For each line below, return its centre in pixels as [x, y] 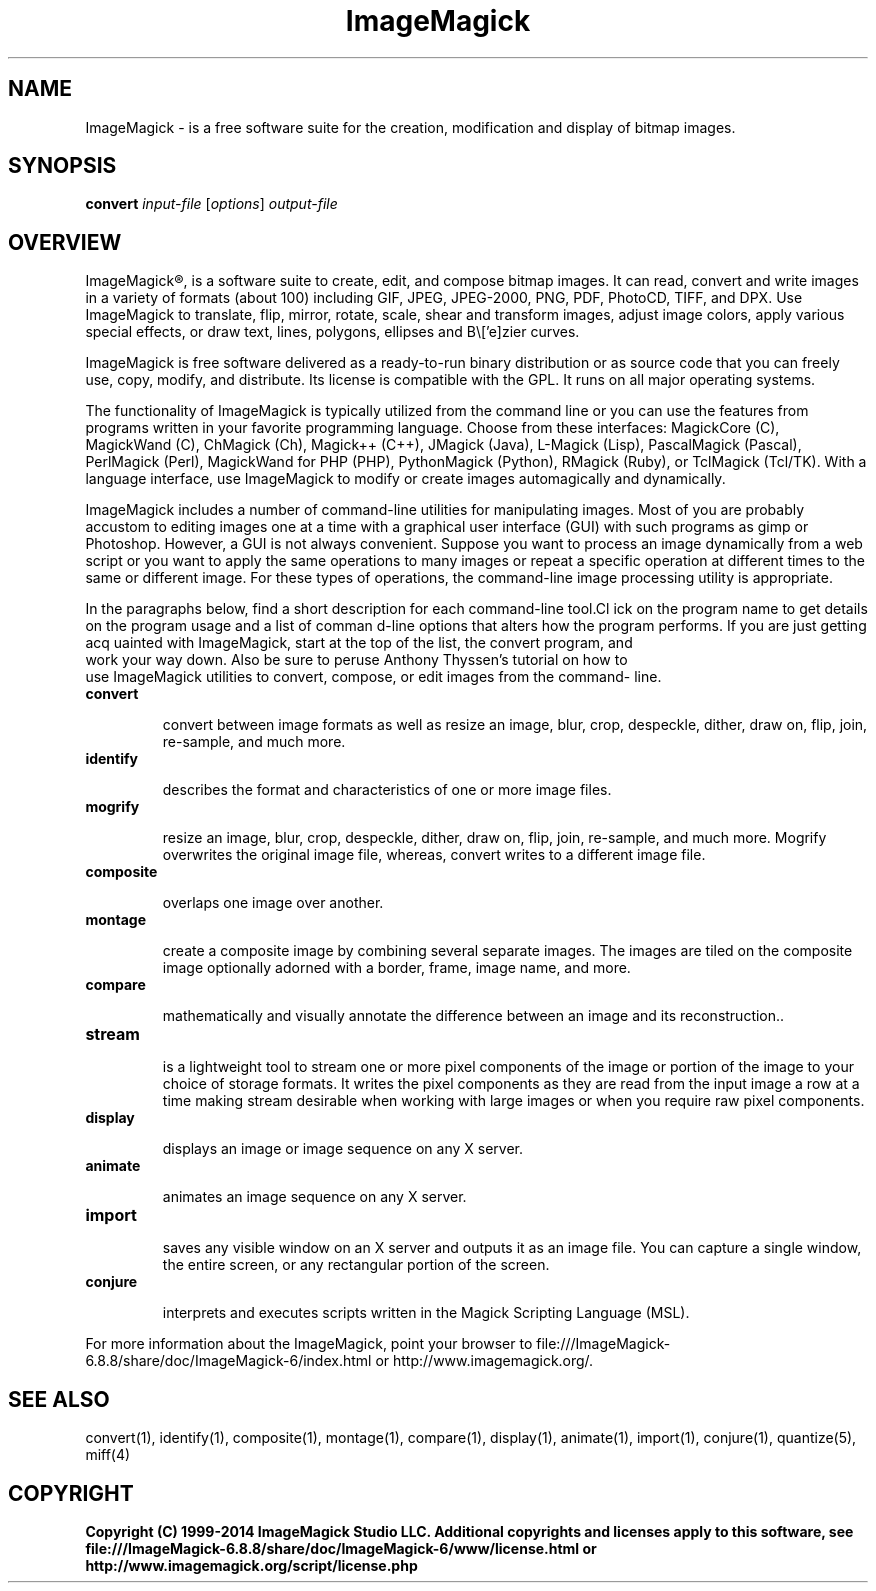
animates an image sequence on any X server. [314, 1197]
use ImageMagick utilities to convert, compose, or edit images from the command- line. [373, 677]
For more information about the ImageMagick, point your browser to [309, 1344]
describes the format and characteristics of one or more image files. [387, 790]
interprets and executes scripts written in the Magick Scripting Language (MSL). [426, 1313]
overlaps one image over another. [273, 903]
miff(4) [108, 1455]
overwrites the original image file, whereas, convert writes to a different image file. [434, 855]
